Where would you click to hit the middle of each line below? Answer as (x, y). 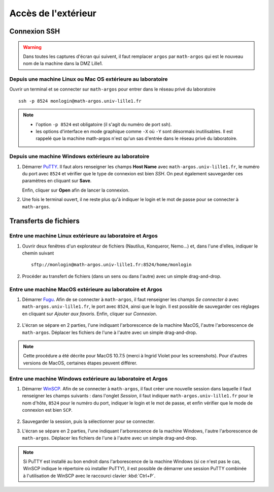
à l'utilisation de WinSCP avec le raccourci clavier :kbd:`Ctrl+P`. (89, 476)
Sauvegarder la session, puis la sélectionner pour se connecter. (89, 421)
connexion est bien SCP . (47, 410)
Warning (32, 47)
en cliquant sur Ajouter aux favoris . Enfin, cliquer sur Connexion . (90, 314)
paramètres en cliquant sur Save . (57, 181)
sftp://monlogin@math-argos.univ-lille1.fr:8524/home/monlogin (111, 265)
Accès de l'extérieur (53, 13)
